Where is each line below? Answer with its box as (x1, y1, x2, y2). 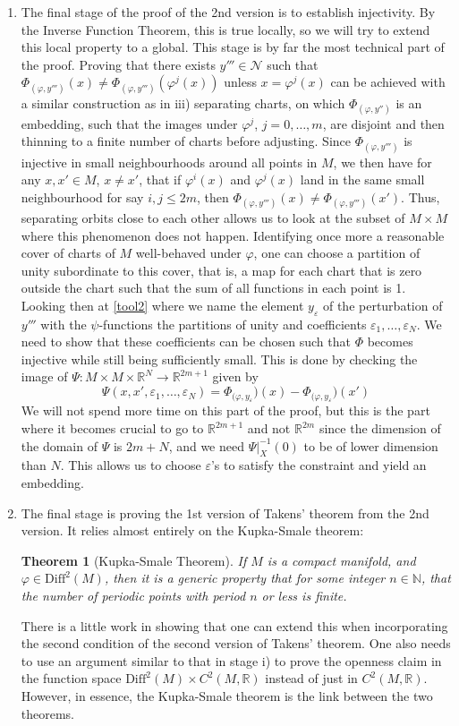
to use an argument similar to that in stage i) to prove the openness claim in (21, 651, 442, 670)
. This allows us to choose (60, 456, 201, 474)
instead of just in (265, 669, 358, 688)
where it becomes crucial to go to (21, 419, 204, 438)
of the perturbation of (322, 295, 443, 314)
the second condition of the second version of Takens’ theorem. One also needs (21, 634, 451, 653)
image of (21, 367, 68, 386)
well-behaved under (135, 243, 242, 262)
